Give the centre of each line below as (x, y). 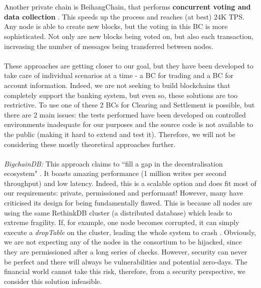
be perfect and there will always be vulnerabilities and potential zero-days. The (126, 261)
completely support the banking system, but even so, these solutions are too (121, 95)
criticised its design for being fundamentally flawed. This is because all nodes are (128, 203)
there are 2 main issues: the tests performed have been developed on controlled (125, 114)
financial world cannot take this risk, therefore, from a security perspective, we (125, 271)
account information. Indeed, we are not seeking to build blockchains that (117, 85)
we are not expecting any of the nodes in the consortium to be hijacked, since (123, 242)
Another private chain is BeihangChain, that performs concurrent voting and (127, 7)
